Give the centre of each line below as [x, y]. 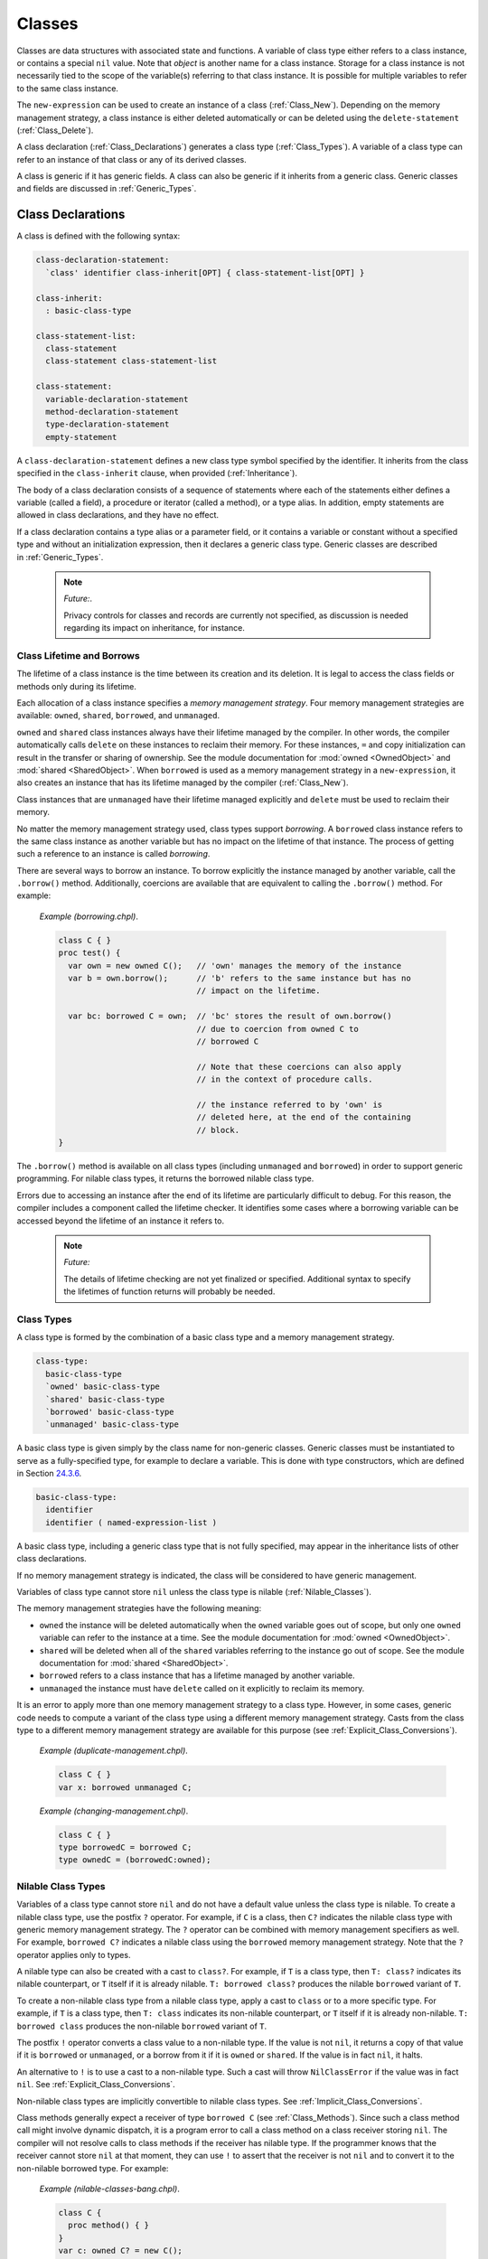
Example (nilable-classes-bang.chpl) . [109, 2189]
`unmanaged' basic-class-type [113, 1425]
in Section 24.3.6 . [49, 1474]
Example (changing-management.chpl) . [114, 1811]
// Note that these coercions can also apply [299, 1067]
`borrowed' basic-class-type [110, 1411]
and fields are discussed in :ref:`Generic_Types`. [107, 189]
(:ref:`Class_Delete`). [55, 130]
